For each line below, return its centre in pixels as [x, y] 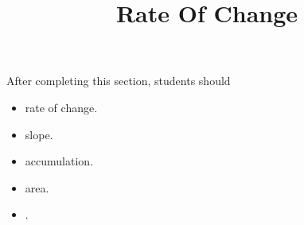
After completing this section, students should [119, 81]
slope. [39, 134]
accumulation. [59, 161]
